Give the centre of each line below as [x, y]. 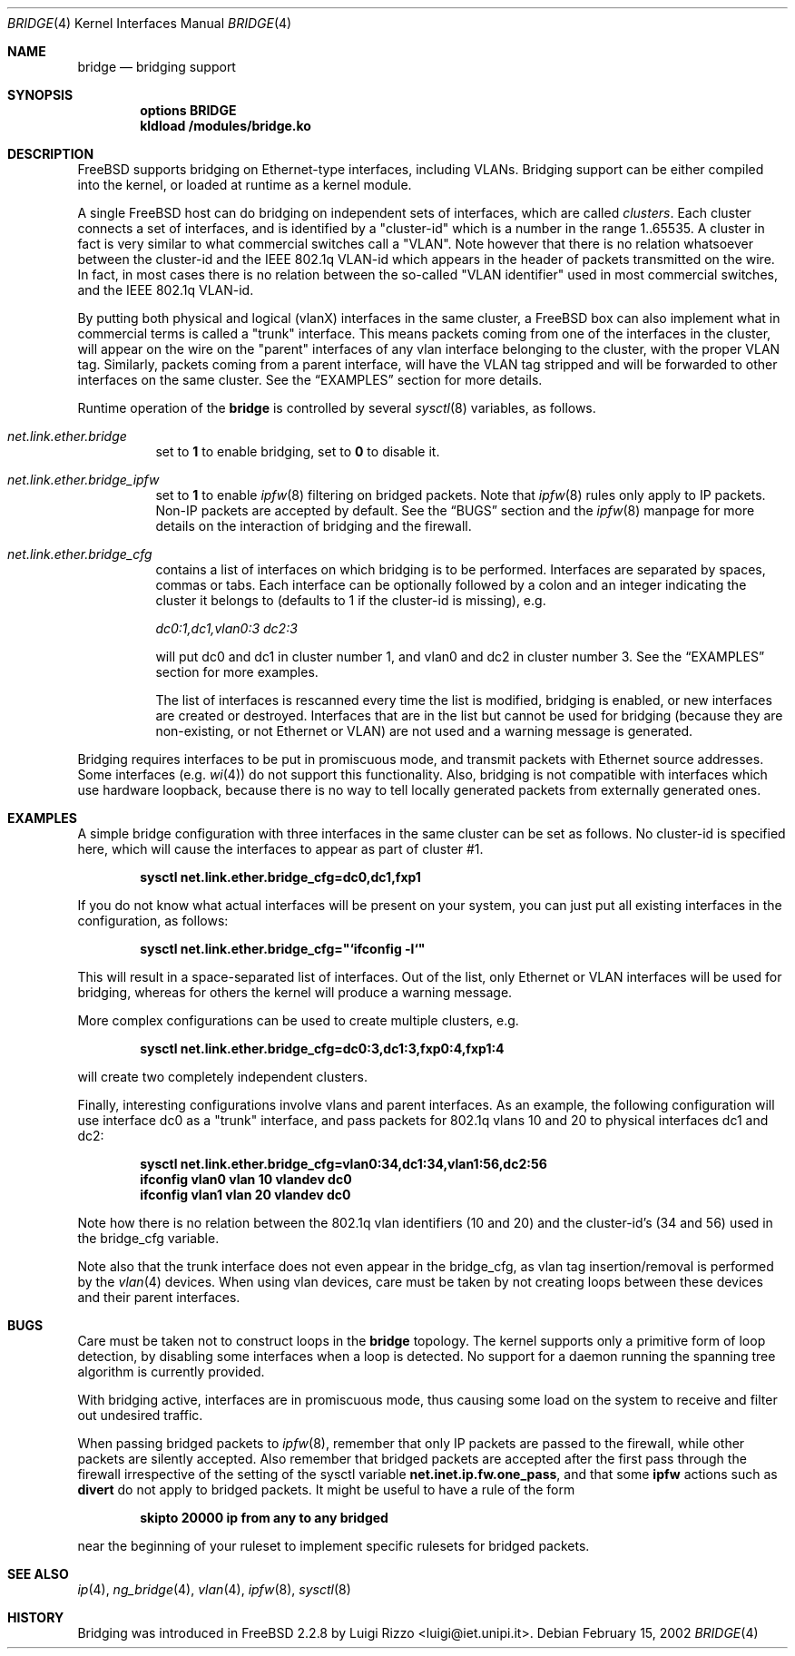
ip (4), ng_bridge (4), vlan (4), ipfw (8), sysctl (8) [214, 1589]
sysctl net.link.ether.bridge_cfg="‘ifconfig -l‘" [283, 949]
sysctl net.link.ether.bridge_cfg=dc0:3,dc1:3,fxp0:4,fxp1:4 [322, 1048]
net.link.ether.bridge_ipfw [83, 480]
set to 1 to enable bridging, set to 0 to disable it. [298, 451]
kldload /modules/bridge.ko [226, 126]
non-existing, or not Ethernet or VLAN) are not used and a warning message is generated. [424, 731]
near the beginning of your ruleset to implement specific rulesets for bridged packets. [334, 1546]
